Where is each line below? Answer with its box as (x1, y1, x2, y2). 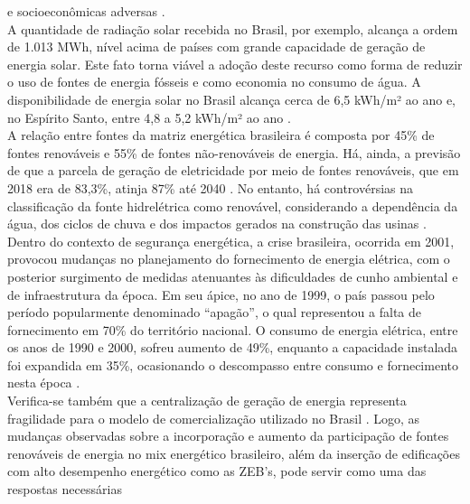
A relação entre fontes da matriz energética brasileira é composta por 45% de (7, 126, 435, 145)
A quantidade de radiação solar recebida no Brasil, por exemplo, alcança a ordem (7, 19, 458, 38)
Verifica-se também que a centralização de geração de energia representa (7, 391, 407, 410)
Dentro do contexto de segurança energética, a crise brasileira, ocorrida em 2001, (7, 231, 455, 250)
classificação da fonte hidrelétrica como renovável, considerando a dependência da (7, 196, 458, 215)
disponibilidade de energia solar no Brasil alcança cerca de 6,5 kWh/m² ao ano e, (7, 89, 456, 108)
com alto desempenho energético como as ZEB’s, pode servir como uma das (7, 462, 427, 481)
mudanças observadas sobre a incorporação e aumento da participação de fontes (7, 426, 449, 445)
